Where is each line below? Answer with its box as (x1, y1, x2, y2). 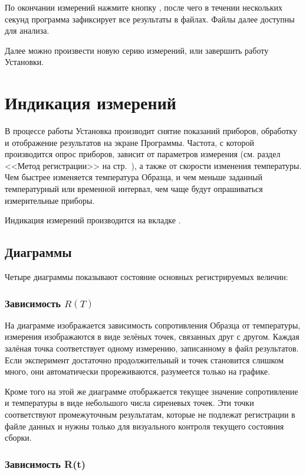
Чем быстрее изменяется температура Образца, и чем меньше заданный (5, 171, 262, 183)
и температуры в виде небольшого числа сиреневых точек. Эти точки (5, 396, 254, 409)
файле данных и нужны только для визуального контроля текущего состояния (5, 419, 284, 432)
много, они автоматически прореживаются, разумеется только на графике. (5, 365, 270, 378)
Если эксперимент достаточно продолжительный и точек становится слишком (5, 353, 284, 366)
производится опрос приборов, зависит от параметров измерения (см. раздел (5, 148, 281, 160)
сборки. (5, 431, 32, 444)
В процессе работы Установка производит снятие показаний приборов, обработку (5, 125, 297, 137)
